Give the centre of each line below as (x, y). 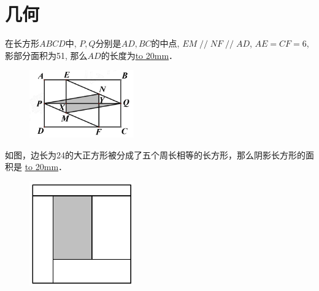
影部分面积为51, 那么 (46, 55)
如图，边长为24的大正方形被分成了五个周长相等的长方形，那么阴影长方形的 (155, 154)
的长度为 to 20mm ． (139, 55)
